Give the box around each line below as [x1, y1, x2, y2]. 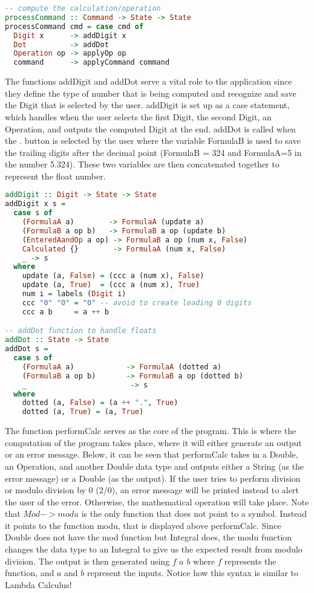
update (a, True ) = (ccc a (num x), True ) [22, 280, 200, 290]
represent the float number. [5, 169, 106, 182]
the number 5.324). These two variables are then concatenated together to [5, 158, 280, 170]
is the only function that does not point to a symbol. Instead [81, 507, 307, 520]
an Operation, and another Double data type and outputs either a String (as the [5, 459, 304, 472]
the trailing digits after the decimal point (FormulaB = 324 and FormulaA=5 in [5, 146, 302, 158]
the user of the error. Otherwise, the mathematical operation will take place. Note [5, 495, 309, 508]
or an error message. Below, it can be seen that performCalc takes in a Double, [5, 448, 298, 461]
